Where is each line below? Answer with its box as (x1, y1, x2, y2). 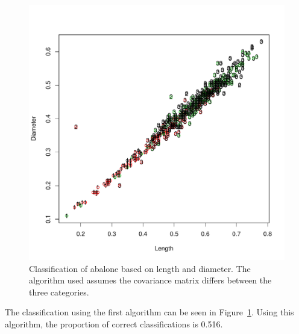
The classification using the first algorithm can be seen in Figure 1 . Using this (5, 306, 294, 318)
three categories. (29, 285, 89, 298)
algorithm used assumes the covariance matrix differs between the (29, 274, 272, 286)
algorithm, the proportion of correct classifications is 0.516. (5, 317, 223, 330)
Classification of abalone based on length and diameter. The (29, 262, 251, 274)
